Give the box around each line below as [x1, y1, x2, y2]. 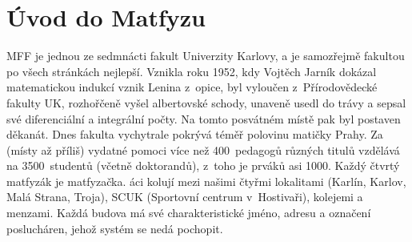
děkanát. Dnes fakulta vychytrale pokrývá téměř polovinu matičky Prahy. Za [6, 126, 383, 143]
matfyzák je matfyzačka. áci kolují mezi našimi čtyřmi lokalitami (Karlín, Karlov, [6, 172, 406, 189]
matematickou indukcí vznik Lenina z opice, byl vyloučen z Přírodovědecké [6, 79, 378, 95]
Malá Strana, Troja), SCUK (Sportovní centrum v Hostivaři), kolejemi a [6, 188, 363, 205]
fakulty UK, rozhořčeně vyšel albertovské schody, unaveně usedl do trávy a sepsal [6, 94, 406, 111]
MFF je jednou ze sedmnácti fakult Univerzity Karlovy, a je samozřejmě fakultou [6, 47, 405, 64]
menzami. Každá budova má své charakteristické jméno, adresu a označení [6, 204, 371, 221]
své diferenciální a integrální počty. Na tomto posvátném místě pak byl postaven [6, 110, 401, 127]
